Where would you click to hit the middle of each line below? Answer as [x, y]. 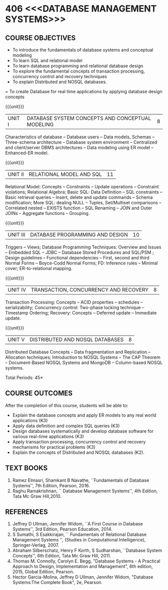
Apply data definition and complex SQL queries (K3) [66, 426]
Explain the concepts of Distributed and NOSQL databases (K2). [78, 452]
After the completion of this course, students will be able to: [67, 405]
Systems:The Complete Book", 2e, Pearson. [57, 582]
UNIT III [16, 235]
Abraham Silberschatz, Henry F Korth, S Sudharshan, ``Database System [87, 550]
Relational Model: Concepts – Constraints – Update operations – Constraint [82, 187]
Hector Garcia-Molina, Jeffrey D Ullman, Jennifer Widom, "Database [83, 577]
